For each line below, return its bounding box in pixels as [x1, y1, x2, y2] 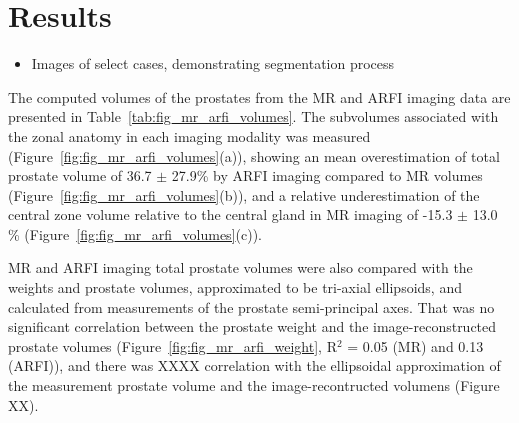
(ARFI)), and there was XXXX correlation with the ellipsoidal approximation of [8, 355, 501, 376]
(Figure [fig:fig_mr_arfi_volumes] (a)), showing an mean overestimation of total [8, 145, 500, 166]
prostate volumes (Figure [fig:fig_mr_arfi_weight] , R [8, 335, 337, 356]
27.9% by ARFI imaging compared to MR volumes [171, 165, 483, 186]
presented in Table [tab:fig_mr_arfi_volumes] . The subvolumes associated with [8, 106, 499, 127]
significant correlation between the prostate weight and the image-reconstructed [8, 316, 497, 337]
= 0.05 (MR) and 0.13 [347, 335, 484, 356]
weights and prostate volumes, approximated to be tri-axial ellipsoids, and [8, 277, 462, 298]
